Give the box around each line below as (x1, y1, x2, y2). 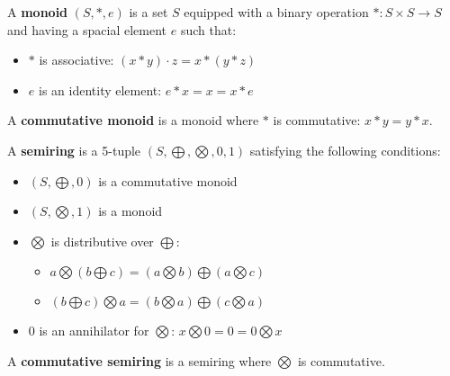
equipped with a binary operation (184, 3, 369, 21)
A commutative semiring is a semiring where (7, 351, 272, 370)
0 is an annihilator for (28, 321, 149, 340)
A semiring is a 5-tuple (7, 140, 141, 159)
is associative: (39, 50, 114, 69)
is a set (129, 3, 168, 21)
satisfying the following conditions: (249, 140, 441, 159)
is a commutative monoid (98, 171, 238, 190)
